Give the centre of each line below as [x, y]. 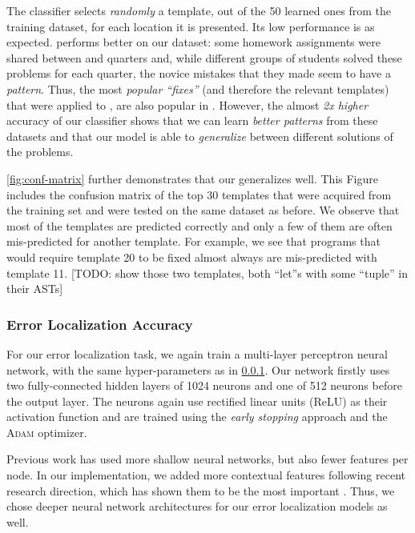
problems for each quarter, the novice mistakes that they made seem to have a [199, 73]
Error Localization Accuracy [100, 324]
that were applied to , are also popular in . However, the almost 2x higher [187, 104]
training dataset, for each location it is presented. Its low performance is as [191, 26]
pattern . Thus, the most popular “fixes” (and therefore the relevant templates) [198, 88]
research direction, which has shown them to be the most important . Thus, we [201, 490]
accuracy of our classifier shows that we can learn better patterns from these [192, 120]
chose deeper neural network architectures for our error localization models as [197, 506]
